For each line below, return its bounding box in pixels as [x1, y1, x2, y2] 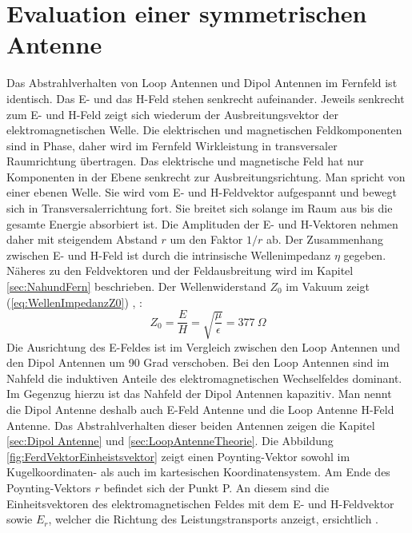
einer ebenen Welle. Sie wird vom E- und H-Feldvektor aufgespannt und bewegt [6, 184, 397, 201]
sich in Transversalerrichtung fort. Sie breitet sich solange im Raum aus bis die [6, 200, 393, 217]
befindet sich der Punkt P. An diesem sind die [103, 479, 330, 495]
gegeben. [343, 246, 386, 263]
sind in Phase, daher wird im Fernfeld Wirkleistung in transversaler [6, 137, 338, 153]
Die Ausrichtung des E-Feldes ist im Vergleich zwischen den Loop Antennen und [6, 338, 400, 355]
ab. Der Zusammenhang [266, 231, 384, 248]
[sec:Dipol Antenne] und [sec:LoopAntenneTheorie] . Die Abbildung [6, 432, 334, 449]
